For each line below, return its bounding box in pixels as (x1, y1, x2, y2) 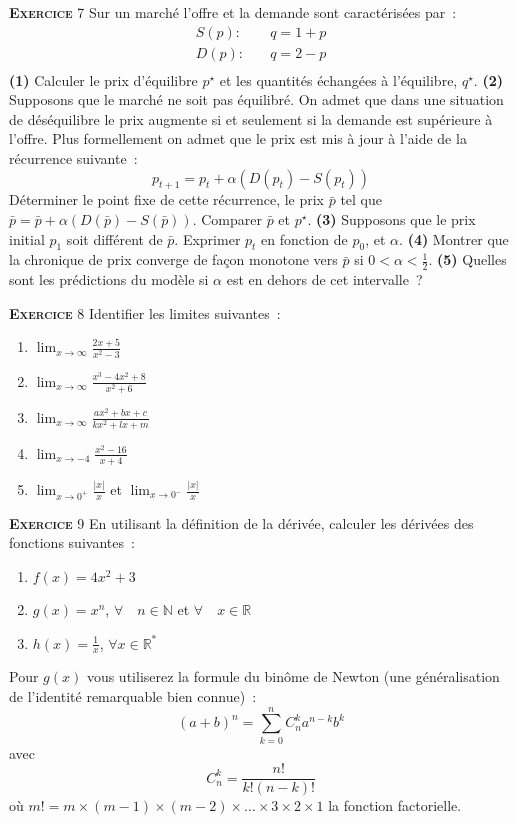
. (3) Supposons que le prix (307, 209, 476, 230)
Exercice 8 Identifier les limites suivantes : (9, 302, 281, 323)
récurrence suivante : (9, 148, 138, 169)
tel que (340, 189, 383, 210)
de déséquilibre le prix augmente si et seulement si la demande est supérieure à (9, 108, 493, 129)
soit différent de (66, 228, 163, 249)
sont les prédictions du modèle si (9, 269, 209, 290)
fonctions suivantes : (9, 532, 135, 553)
